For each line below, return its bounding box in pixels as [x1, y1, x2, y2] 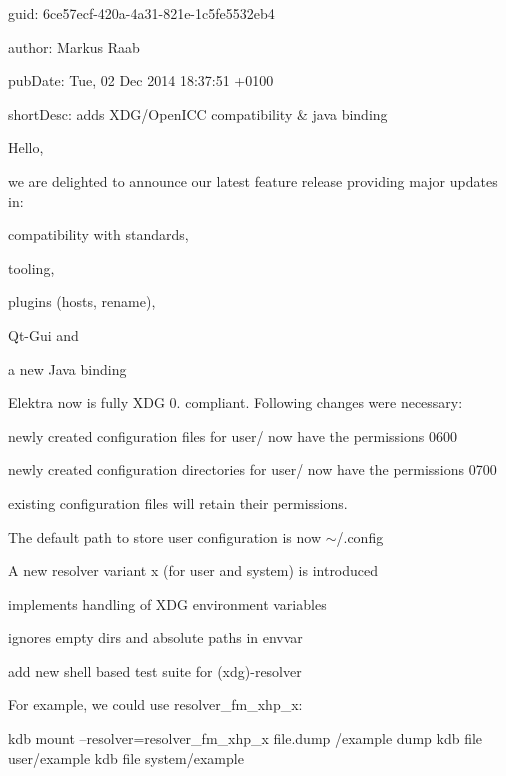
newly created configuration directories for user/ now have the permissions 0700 [8, 459, 497, 480]
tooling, [8, 257, 55, 278]
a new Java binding [8, 358, 127, 379]
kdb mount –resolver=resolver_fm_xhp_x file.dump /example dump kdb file [8, 728, 483, 749]
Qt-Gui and [8, 324, 79, 345]
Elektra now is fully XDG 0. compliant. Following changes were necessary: [8, 392, 463, 413]
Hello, [8, 137, 44, 158]
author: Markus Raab [8, 36, 140, 57]
